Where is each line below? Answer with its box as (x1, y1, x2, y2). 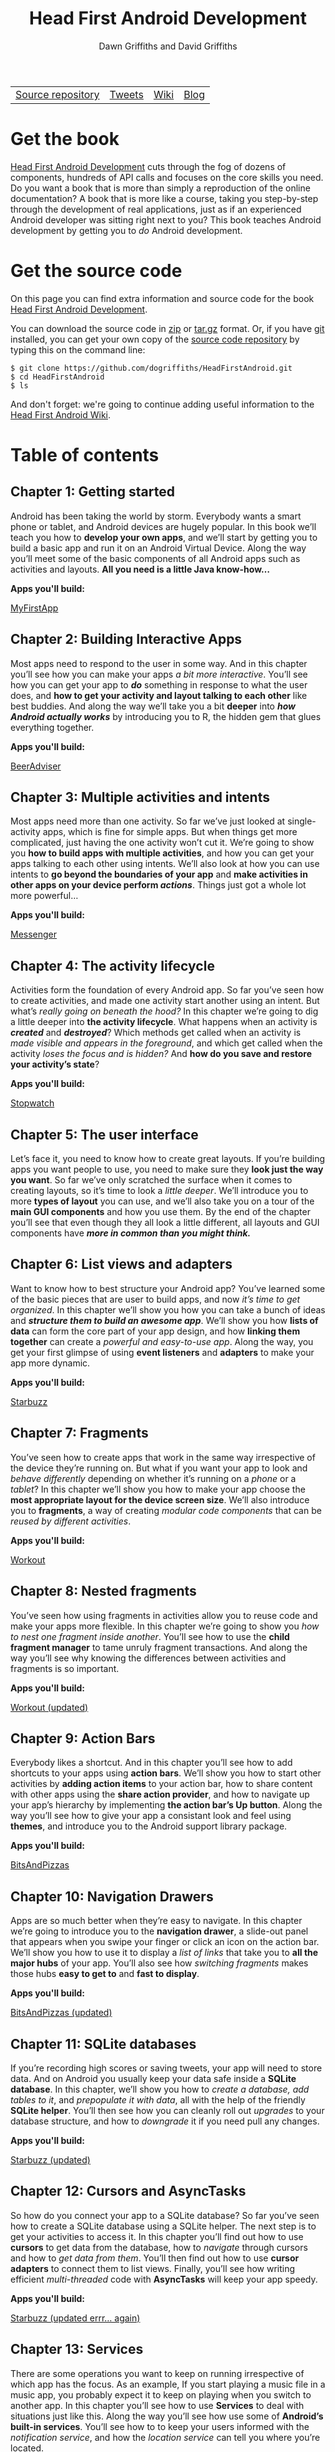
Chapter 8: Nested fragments (10, 1583, 197, 1600)
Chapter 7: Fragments (10, 1425, 149, 1442)
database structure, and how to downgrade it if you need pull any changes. (10, 2115, 320, 2127)
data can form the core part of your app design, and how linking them (10, 1325, 301, 1337)
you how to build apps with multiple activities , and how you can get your (10, 847, 315, 859)
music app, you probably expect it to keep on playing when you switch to (10, 2388, 312, 2401)
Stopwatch (10, 1097, 55, 1109)
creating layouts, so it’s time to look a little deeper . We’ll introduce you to (10, 1185, 309, 1197)
